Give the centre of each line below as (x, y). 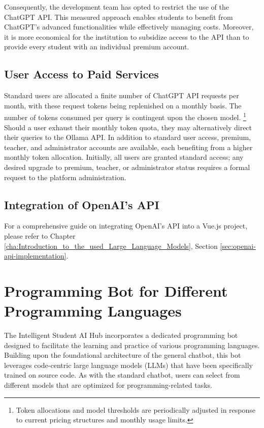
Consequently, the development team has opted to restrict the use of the (117, 7)
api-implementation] (35, 256)
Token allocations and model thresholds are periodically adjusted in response (136, 409)
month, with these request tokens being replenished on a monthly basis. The (123, 105)
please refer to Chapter (40, 235)
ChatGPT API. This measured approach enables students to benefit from (119, 17)
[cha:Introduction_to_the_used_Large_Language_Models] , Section (111, 246)
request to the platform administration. (65, 177)
